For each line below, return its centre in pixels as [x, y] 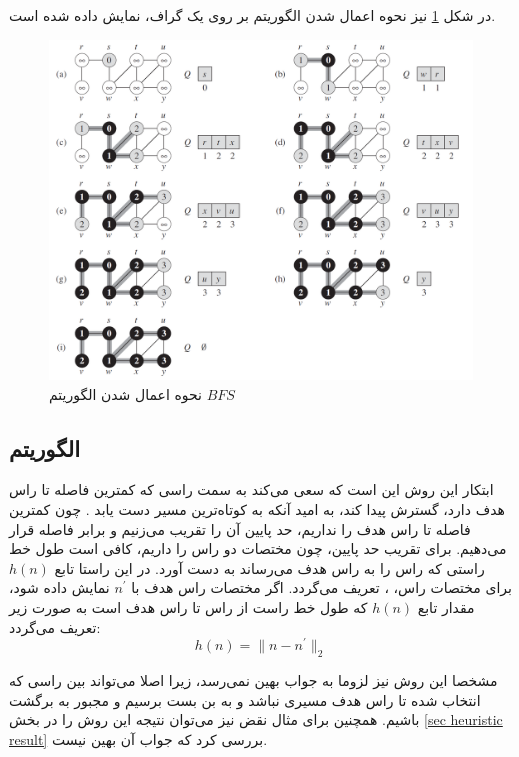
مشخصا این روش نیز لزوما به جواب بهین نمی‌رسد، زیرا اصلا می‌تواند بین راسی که [253, 679]
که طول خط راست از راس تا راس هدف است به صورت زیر [188, 606]
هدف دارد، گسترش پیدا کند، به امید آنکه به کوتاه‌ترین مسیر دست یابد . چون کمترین [257, 508]
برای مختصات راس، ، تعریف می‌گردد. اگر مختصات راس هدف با [321, 587]
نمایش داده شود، [59, 587]
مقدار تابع [446, 606]
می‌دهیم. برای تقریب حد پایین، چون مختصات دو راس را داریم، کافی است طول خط [258, 548]
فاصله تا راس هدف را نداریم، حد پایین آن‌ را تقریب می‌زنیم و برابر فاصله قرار [240, 528]
